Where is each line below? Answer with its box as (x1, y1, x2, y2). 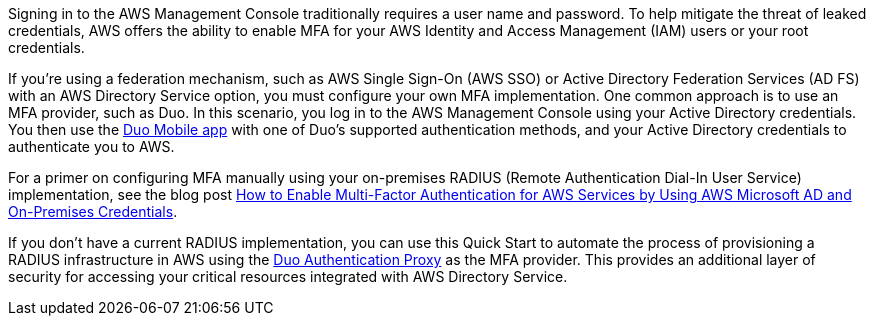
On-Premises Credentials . (8, 203, 178, 220)
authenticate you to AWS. (8, 138, 175, 155)
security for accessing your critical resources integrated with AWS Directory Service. (8, 268, 568, 285)
